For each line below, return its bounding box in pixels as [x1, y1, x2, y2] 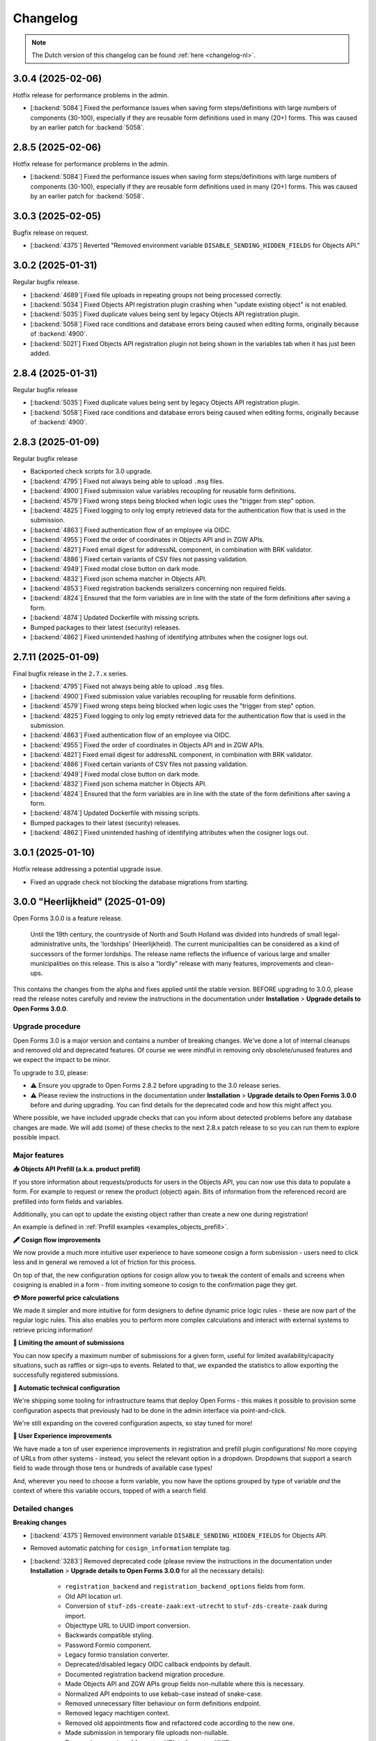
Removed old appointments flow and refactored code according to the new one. [65, 1719, 295, 1727]
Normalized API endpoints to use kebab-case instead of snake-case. [65, 1689, 263, 1698]
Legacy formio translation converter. [65, 1650, 170, 1659]
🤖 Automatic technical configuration [13, 1383, 120, 1392]
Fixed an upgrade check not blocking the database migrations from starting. [30, 877, 249, 886]
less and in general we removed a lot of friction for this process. [13, 1258, 196, 1267]
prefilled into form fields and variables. [13, 1197, 124, 1205]
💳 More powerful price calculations [13, 1293, 120, 1302]
